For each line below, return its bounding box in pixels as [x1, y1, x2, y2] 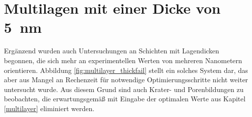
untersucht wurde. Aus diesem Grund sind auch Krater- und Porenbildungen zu [4, 84, 244, 94]
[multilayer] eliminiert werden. [4, 103, 95, 113]
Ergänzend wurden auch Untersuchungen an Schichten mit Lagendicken [4, 46, 220, 56]
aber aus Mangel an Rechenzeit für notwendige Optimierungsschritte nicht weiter [4, 74, 248, 85]
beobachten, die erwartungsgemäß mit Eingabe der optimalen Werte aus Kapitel [4, 94, 246, 104]
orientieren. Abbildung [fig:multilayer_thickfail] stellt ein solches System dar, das [4, 65, 248, 75]
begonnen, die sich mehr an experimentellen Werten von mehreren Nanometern [4, 55, 242, 65]
